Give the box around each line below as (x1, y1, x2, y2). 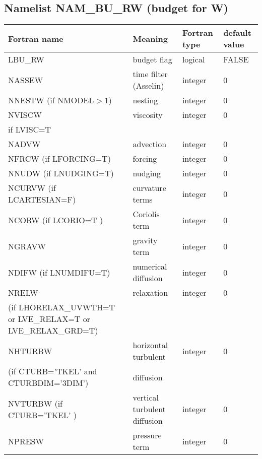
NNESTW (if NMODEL (8, 94, 94, 106)
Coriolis (133, 208, 160, 220)
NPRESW (8, 435, 44, 447)
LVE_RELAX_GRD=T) (8, 324, 98, 337)
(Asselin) (133, 80, 164, 92)
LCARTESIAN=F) (8, 193, 76, 206)
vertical (133, 391, 159, 404)
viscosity (133, 109, 163, 121)
